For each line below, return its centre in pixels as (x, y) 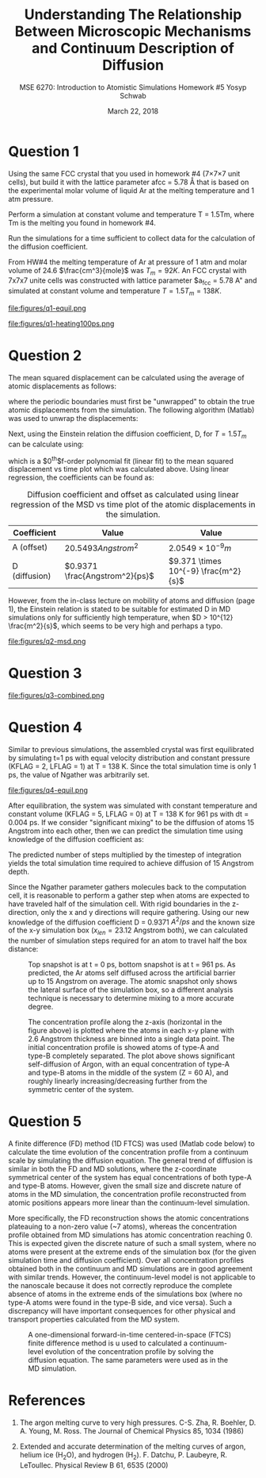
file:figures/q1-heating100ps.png (61, 324)
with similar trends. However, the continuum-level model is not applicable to (132, 1277)
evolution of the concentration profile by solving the (129, 1352)
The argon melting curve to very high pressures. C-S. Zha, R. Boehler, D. (138, 1422)
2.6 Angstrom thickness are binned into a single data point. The (131, 1039)
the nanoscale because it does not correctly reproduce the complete (120, 1286)
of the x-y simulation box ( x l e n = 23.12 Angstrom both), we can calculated (128, 931)
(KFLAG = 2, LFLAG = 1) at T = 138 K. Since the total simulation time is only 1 (132, 766)
